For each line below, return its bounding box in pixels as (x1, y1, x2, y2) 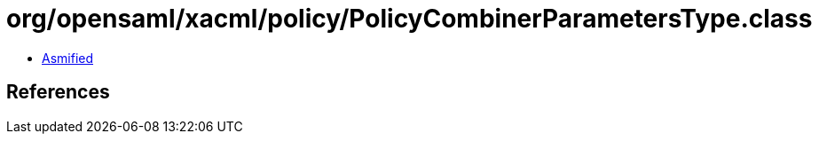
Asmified (42, 50, 94, 66)
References (6, 81, 110, 104)
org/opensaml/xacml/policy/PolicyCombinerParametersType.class (6, 4, 813, 34)
